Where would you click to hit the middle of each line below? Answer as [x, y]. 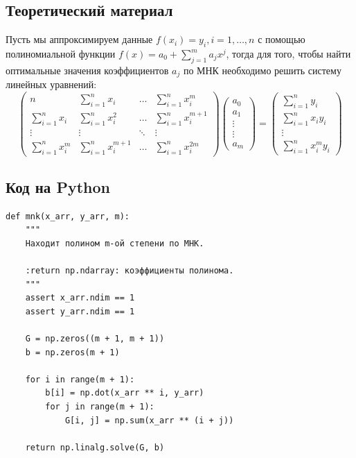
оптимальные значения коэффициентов [87, 70]
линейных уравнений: [51, 84]
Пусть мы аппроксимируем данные [79, 39]
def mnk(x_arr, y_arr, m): [68, 216]
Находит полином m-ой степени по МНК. [115, 243]
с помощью [282, 39]
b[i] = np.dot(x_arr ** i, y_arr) [125, 393]
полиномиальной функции [61, 53]
